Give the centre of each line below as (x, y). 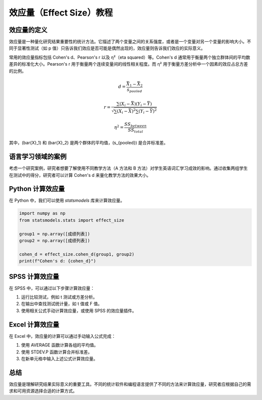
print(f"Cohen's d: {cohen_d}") (58, 261)
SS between (136, 125)
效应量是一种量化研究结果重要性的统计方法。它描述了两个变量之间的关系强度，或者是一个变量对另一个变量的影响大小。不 (130, 42)
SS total (135, 130)
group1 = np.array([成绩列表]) (55, 234)
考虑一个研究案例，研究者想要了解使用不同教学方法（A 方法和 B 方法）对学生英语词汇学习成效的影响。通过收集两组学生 (128, 168)
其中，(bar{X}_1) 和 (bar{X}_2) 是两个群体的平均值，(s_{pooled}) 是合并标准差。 (89, 143)
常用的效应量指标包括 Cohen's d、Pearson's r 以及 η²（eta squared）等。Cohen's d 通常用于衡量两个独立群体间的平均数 (130, 57)
